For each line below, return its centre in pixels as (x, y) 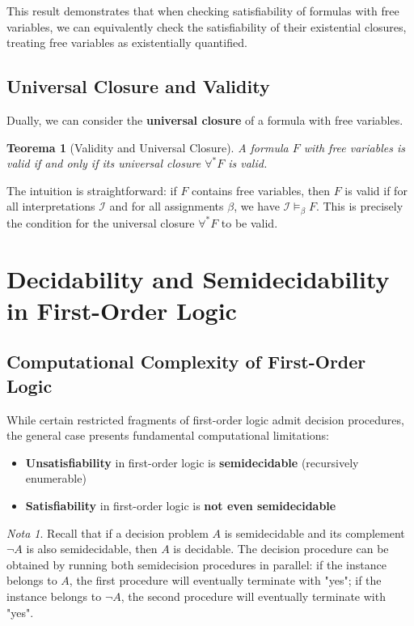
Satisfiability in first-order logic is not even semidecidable (181, 505)
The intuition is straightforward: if (92, 190)
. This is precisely (359, 206)
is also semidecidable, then (92, 549)
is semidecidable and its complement (315, 532)
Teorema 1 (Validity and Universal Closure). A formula (148, 147)
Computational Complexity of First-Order (186, 362)
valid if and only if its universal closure (104, 163)
